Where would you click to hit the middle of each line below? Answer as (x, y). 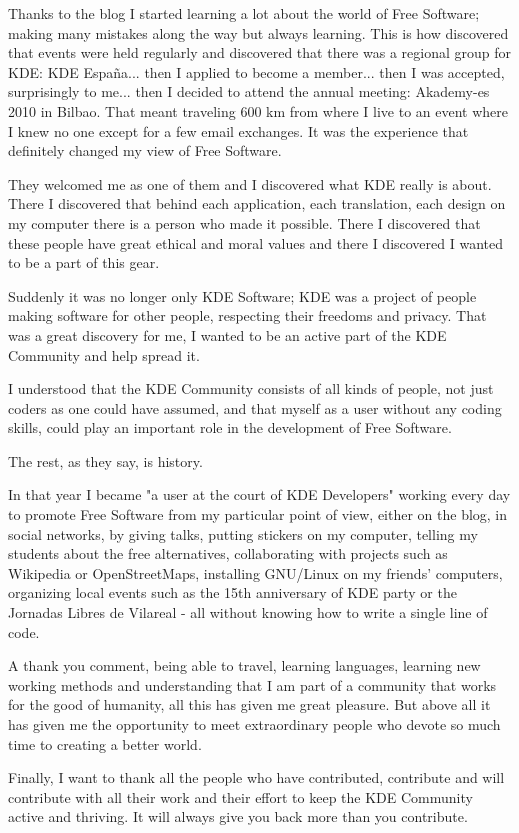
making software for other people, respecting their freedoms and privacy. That (247, 315)
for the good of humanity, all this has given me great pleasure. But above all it (249, 704)
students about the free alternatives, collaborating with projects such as (228, 553)
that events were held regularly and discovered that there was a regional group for (259, 52)
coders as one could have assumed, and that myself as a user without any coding (255, 407)
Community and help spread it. (104, 354)
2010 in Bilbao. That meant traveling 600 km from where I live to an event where (258, 110)
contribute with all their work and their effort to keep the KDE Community (240, 796)
